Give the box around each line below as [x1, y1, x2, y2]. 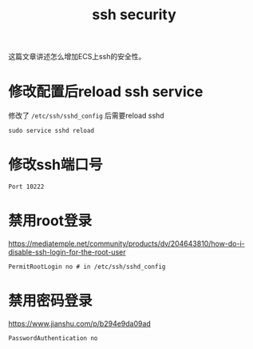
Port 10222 [8, 183, 45, 191]
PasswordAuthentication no [8, 334, 98, 342]
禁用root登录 [8, 212, 93, 230]
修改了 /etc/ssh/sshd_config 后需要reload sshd [8, 110, 165, 121]
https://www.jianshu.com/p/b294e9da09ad [8, 319, 152, 328]
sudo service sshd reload [8, 126, 94, 135]
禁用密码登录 [8, 292, 93, 310]
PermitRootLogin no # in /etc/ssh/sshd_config [8, 263, 166, 271]
